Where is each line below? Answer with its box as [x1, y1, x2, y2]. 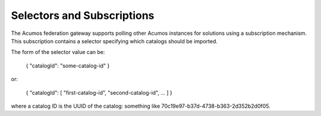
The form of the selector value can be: [11, 49, 105, 56]
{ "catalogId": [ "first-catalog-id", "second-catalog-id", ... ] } [26, 89, 172, 96]
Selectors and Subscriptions [11, 9, 155, 22]
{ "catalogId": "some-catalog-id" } [26, 62, 110, 69]
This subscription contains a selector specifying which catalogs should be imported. [11, 37, 218, 44]
